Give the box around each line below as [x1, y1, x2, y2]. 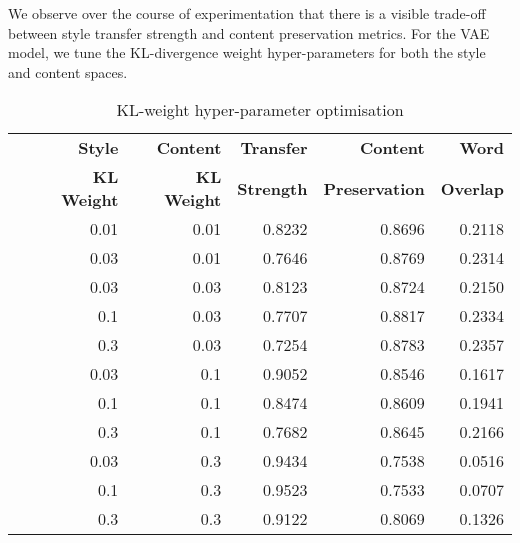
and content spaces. [8, 61, 128, 82]
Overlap [440, 176, 504, 200]
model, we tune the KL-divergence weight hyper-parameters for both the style [8, 42, 486, 63]
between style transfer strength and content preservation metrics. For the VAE [8, 22, 490, 43]
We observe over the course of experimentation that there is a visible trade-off [8, 3, 486, 23]
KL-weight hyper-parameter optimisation [116, 98, 404, 122]
